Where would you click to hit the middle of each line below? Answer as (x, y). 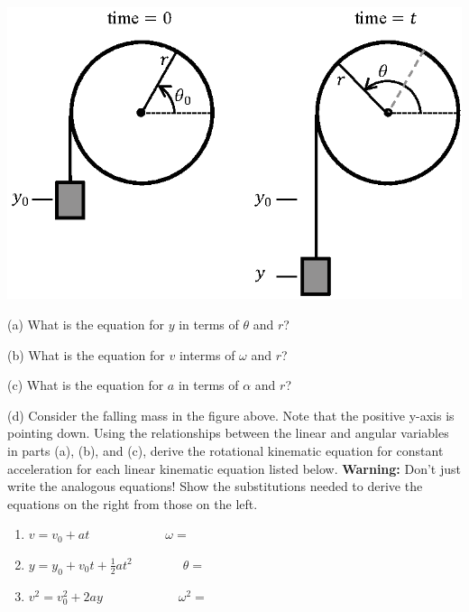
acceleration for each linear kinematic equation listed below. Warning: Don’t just (234, 468)
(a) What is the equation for (86, 324)
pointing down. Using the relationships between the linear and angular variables (228, 433)
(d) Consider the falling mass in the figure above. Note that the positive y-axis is (231, 415)
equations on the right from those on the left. (133, 503)
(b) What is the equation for (86, 354)
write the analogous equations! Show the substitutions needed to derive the (215, 486)
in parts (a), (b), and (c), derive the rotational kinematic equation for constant (225, 450)
